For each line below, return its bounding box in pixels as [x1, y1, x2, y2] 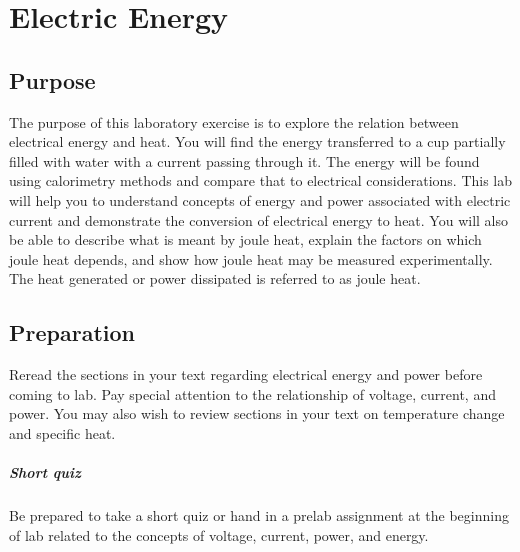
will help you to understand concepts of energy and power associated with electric [9, 189, 511, 210]
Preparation [9, 317, 135, 348]
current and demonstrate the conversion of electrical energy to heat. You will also [9, 209, 508, 230]
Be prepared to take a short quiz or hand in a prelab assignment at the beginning [9, 505, 509, 526]
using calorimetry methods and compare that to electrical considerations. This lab [9, 170, 513, 191]
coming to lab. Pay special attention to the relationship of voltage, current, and [9, 383, 496, 404]
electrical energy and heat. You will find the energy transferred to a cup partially [9, 131, 506, 152]
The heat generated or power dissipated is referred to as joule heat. [9, 268, 421, 289]
